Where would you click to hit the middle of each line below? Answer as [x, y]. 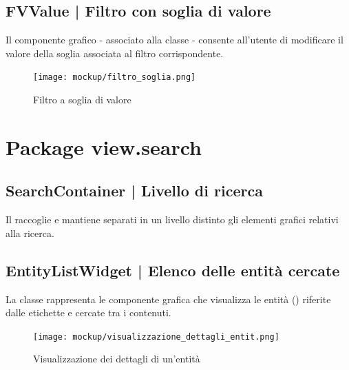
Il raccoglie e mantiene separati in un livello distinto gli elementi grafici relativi [172, 219]
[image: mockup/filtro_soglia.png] [115, 78]
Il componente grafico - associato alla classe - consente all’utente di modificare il [174, 40]
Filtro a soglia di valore [82, 100]
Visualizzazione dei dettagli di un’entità [117, 359]
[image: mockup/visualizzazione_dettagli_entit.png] [156, 337]
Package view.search [104, 146]
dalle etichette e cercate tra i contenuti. [88, 312]
